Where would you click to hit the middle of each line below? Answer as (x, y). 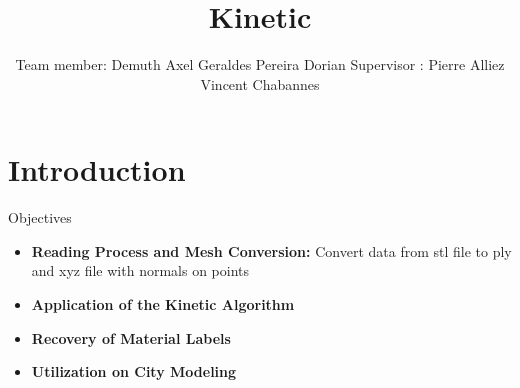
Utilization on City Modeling (134, 371)
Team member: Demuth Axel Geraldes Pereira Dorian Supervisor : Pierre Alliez (260, 64)
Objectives (40, 217)
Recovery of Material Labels (131, 337)
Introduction (97, 169)
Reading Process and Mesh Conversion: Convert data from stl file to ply (271, 250)
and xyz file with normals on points (140, 270)
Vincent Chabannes (260, 83)
